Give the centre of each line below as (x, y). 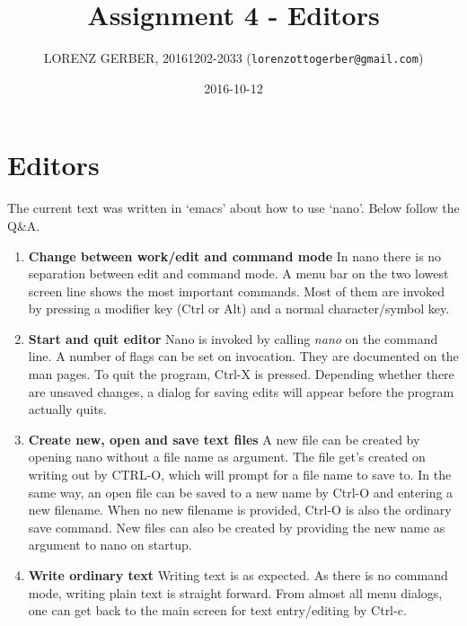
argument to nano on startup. (110, 545)
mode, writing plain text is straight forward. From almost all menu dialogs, (235, 592)
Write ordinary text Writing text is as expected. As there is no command (238, 575)
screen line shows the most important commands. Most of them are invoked (237, 291)
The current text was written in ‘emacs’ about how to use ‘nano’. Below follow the (233, 208)
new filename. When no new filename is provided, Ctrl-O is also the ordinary (240, 510)
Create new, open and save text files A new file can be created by (224, 439)
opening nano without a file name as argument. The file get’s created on (227, 457)
